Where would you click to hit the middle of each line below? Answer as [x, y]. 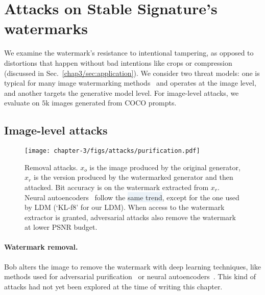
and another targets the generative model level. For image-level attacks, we [122, 92]
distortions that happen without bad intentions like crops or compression [118, 62]
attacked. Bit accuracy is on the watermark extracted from [117, 187]
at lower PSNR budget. [61, 227]
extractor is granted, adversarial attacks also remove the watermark [130, 217]
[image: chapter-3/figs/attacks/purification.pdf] [112, 151]
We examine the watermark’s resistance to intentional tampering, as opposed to [129, 53]
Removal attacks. [51, 167]
